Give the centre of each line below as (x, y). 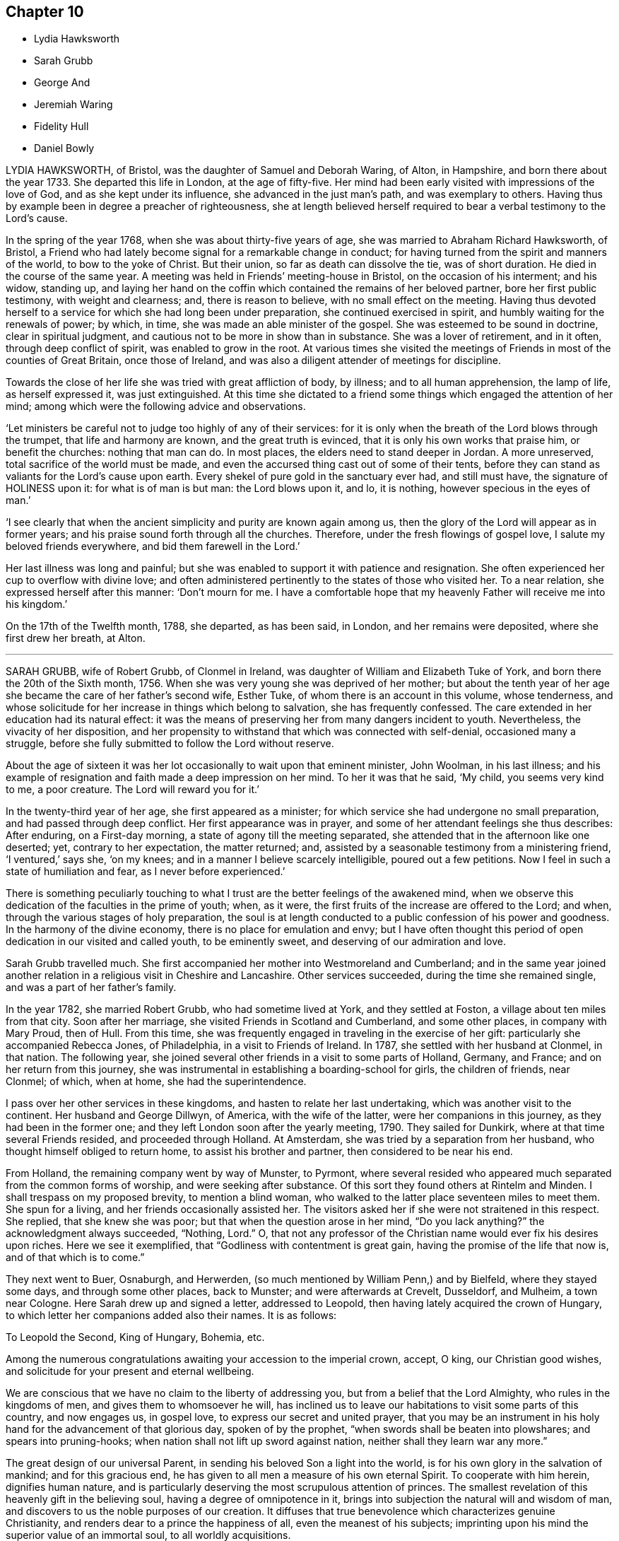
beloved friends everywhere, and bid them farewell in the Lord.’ (153, 546)
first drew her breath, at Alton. (76, 638)
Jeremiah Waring (73, 105)
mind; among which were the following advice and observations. (156, 406)
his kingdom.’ (37, 604)
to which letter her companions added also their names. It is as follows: (171, 1316)
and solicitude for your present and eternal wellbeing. (130, 1371)
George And (62, 83)
